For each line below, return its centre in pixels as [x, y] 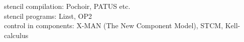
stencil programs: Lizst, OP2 [48, 16]
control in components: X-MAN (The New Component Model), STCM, [114, 25]
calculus [16, 35]
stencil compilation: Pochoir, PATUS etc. [67, 6]
